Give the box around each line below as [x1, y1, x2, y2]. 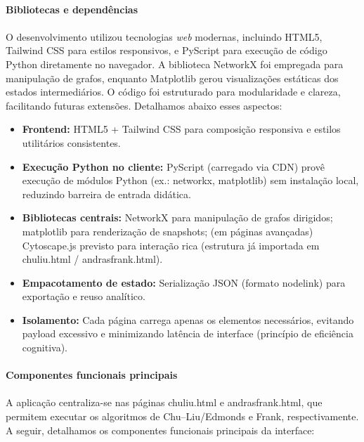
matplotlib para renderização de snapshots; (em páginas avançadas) [22, 223, 313, 238]
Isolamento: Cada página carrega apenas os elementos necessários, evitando [22, 312, 354, 327]
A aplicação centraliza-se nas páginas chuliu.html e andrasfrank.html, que [6, 395, 323, 410]
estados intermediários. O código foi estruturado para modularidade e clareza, [6, 84, 341, 99]
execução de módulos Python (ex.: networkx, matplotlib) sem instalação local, [22, 173, 359, 188]
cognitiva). [22, 340, 67, 355]
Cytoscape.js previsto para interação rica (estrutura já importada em [22, 238, 320, 252]
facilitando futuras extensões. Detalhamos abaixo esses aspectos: [6, 98, 282, 112]
